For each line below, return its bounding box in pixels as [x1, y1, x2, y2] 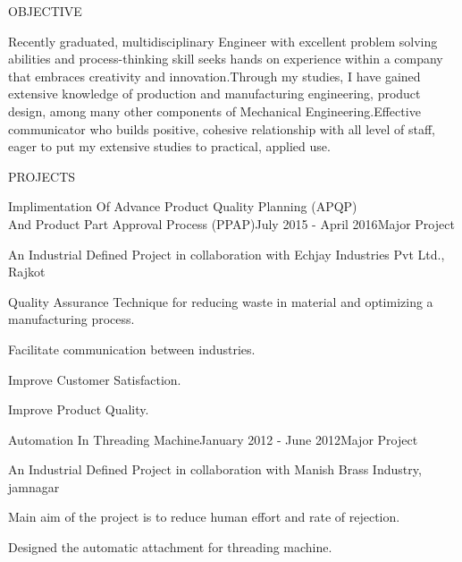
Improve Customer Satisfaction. [8, 370, 181, 388]
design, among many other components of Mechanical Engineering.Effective [8, 101, 421, 120]
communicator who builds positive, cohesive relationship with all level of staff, [8, 119, 436, 138]
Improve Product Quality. [8, 400, 149, 419]
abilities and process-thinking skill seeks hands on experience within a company [8, 49, 443, 68]
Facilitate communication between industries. [8, 339, 256, 358]
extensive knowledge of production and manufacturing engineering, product [8, 84, 421, 103]
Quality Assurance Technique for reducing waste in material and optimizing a [8, 292, 433, 311]
